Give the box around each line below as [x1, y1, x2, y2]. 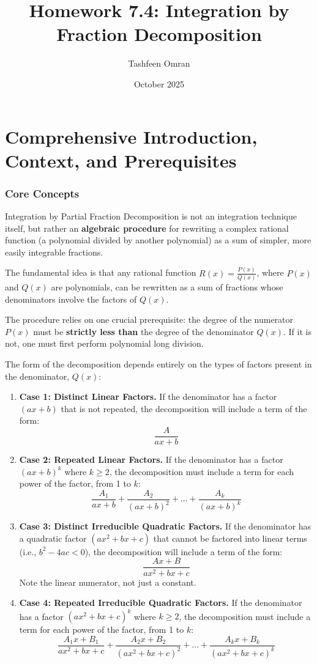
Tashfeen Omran [128, 57, 190, 70]
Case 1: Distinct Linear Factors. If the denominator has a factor [19, 390, 277, 403]
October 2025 [133, 77, 185, 90]
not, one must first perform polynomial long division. [5, 337, 204, 350]
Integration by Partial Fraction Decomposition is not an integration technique [5, 210, 297, 223]
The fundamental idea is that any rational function [5, 266, 196, 279]
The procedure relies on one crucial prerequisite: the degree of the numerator [5, 313, 294, 326]
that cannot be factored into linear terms [153, 531, 307, 544]
